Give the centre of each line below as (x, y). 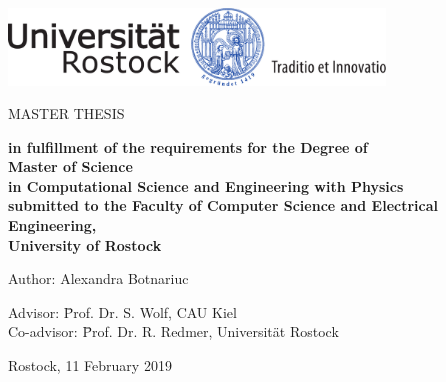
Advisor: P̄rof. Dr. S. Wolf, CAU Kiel (122, 311)
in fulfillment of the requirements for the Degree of (188, 146)
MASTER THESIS (66, 113)
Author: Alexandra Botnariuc (98, 278)
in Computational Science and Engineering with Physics (206, 185)
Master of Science (70, 166)
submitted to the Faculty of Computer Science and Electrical (223, 205)
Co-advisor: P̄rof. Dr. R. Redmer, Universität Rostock (173, 331)
